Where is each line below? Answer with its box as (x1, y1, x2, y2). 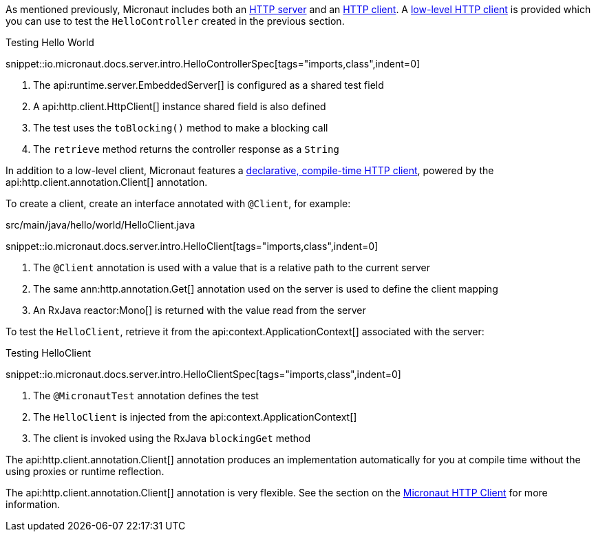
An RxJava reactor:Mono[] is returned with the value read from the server (33, 304, 366, 316)
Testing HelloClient (6, 347, 92, 359)
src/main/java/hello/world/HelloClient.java (6, 219, 195, 231)
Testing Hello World (6, 36, 94, 48)
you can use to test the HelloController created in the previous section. (6, 15, 345, 27)
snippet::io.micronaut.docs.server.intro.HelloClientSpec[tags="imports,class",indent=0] (6, 368, 401, 380)
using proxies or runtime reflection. (6, 465, 164, 477)
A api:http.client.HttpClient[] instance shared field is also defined (33, 101, 326, 112)
